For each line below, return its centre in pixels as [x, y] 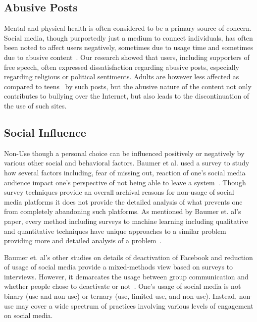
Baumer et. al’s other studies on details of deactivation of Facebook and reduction [128, 257]
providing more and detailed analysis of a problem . [83, 241]
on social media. [28, 315]
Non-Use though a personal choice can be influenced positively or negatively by [124, 153]
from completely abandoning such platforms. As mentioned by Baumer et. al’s [123, 211]
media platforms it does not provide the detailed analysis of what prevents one [123, 201]
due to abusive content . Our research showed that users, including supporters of [127, 57]
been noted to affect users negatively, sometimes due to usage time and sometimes [128, 47]
